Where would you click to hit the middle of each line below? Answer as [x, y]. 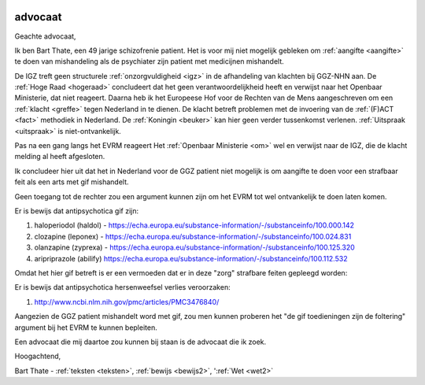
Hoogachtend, [38, 356]
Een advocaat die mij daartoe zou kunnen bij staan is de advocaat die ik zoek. [140, 342]
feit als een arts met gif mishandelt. [72, 182]
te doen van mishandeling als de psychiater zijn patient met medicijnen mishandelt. [150, 61]
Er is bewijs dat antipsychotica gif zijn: [77, 211]
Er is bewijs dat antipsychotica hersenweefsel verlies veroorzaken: [123, 287]
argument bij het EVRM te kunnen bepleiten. [86, 328]
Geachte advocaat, [45, 36]
